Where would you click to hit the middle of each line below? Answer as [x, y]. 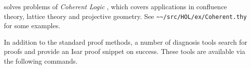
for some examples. [32, 26]
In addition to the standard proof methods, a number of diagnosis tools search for [126, 42]
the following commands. [41, 61]
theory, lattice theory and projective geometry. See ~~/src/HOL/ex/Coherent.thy [125, 16]
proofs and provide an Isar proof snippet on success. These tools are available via [125, 51]
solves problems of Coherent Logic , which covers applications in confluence [116, 6]
